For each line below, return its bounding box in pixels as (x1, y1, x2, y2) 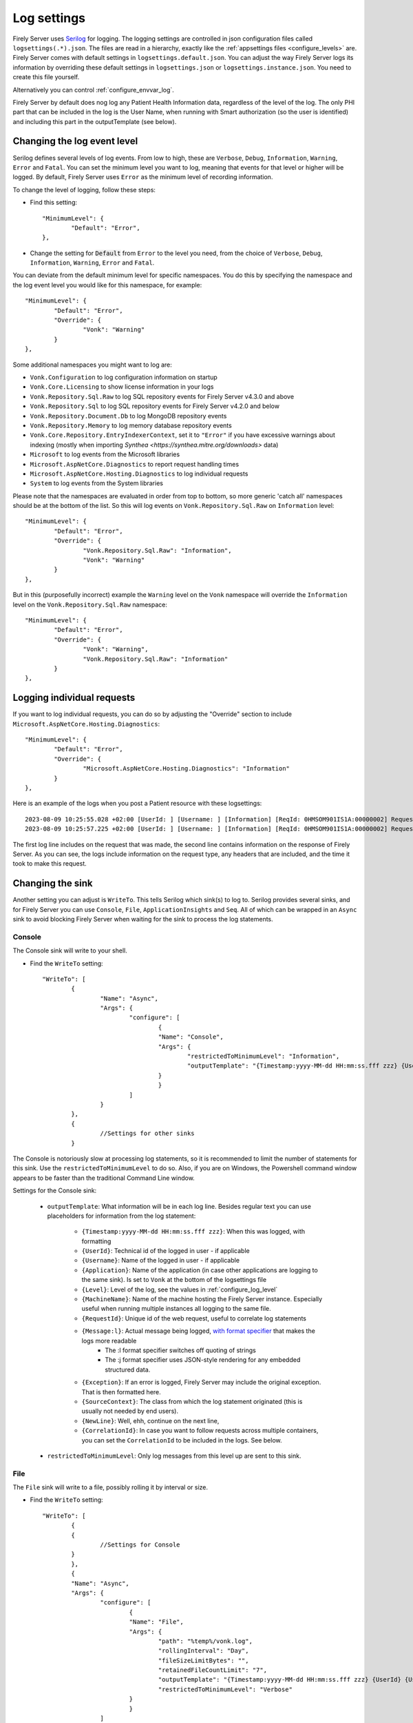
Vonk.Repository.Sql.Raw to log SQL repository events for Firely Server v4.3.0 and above (30, 392, 295, 400)
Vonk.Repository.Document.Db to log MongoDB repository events (30, 411, 227, 420)
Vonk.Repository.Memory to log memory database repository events (30, 421, 232, 429)
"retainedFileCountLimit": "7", (158, 1666, 268, 1674)
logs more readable (81, 1336, 137, 1345)
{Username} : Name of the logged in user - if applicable (81, 1256, 240, 1265)
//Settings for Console (100, 1540, 180, 1549)
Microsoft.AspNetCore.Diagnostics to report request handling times (30, 460, 240, 468)
